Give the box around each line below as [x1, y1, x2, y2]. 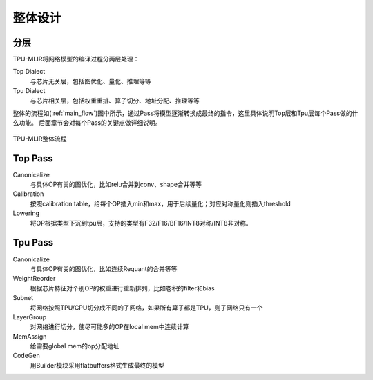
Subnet [12, 294, 34, 302]
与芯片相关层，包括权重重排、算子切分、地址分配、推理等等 [30, 97, 200, 105]
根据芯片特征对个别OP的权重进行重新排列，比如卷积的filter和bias [30, 283, 215, 292]
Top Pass [12, 152, 53, 164]
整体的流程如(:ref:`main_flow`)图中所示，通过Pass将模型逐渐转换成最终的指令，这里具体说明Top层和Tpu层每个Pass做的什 [12, 109, 358, 117]
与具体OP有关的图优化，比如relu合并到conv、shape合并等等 [30, 180, 202, 189]
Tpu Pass [12, 237, 54, 248]
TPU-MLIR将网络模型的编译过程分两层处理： [12, 55, 140, 63]
